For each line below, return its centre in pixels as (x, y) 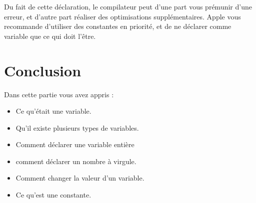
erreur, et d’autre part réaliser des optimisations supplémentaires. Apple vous (122, 16)
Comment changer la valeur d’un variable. (80, 178)
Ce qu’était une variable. (53, 111)
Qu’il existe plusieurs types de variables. (77, 127)
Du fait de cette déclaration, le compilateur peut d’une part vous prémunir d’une (128, 6)
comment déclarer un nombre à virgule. (76, 161)
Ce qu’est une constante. (53, 195)
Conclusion (43, 70)
